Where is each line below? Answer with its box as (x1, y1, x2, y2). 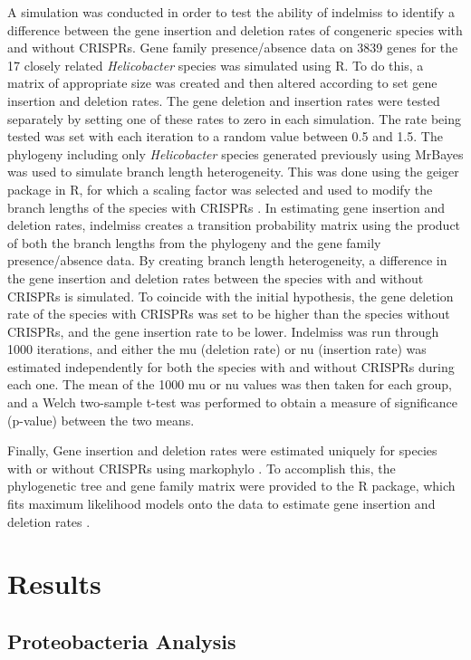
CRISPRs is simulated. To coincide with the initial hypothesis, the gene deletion (7, 286, 454, 305)
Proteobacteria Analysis (7, 627, 236, 655)
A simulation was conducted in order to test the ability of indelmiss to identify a (7, 3, 455, 21)
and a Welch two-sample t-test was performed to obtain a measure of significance (7, 393, 458, 412)
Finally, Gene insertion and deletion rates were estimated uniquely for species (7, 441, 437, 460)
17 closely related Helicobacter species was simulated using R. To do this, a (7, 55, 424, 74)
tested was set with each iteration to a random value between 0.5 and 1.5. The (7, 127, 443, 146)
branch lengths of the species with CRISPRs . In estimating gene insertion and (7, 197, 445, 216)
